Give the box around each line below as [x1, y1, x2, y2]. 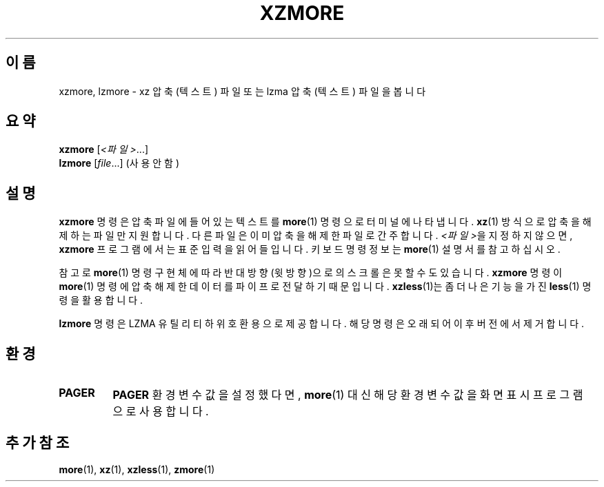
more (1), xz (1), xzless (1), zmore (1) [59, 463, 215, 475]
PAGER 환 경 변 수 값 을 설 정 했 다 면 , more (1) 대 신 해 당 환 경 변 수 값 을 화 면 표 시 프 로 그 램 [112, 388, 583, 402]
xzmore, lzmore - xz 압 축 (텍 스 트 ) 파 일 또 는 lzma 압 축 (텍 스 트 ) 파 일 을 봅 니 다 [59, 85, 426, 97]
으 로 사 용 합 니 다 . [112, 404, 209, 419]
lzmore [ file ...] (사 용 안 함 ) [59, 157, 180, 169]
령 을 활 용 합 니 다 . [59, 294, 143, 307]
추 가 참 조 [6, 433, 70, 451]
